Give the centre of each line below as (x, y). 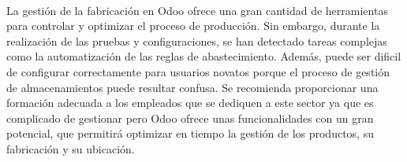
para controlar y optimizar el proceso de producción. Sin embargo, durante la (193, 26)
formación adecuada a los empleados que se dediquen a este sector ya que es (190, 103)
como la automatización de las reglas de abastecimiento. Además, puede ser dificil (204, 56)
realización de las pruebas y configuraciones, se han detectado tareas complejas (197, 40)
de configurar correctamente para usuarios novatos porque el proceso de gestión (198, 71)
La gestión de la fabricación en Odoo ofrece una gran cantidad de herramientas (197, 10)
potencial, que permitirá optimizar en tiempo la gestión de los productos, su (190, 133)
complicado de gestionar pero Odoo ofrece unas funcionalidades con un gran (190, 118)
